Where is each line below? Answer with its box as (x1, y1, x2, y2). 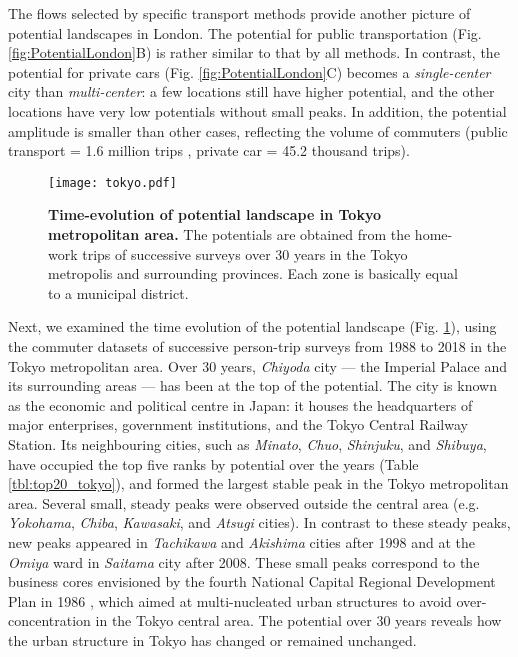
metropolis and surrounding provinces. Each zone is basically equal (48, 263, 458, 284)
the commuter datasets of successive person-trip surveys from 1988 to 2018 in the (8, 335, 507, 356)
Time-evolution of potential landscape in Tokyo (48, 204, 382, 225)
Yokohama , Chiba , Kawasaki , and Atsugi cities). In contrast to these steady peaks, (8, 512, 511, 533)
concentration (8, 610, 91, 631)
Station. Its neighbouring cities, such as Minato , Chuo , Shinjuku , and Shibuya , (8, 433, 487, 454)
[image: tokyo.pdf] (48, 175, 177, 190)
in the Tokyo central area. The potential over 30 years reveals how (95, 610, 502, 631)
